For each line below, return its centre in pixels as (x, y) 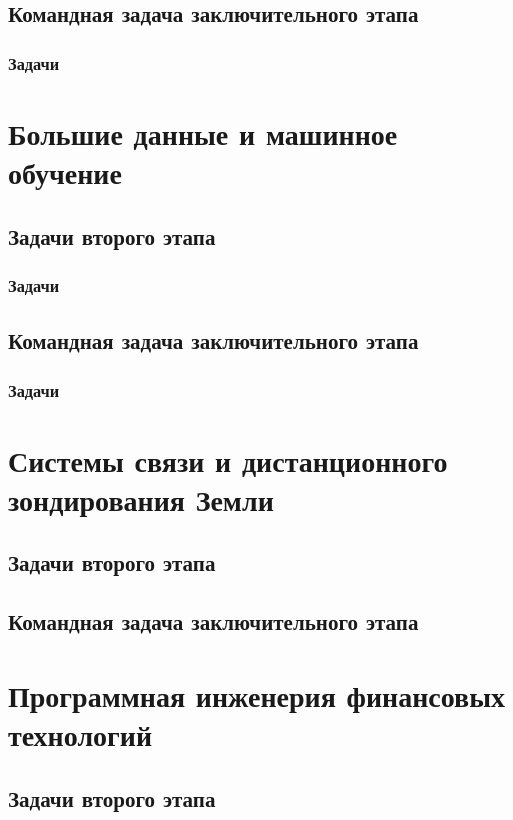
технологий (80, 733)
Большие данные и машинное (203, 132)
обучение (65, 172)
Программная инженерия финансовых (257, 694)
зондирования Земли (141, 498)
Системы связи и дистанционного (228, 459)
